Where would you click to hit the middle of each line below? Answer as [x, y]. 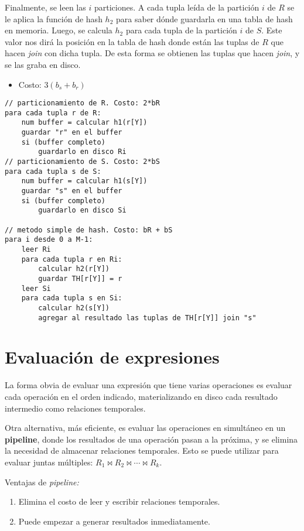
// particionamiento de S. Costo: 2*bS [82, 162]
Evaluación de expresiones [112, 357]
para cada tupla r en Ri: [72, 259]
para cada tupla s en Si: [72, 298]
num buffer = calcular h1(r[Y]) [84, 123]
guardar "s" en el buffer [72, 191]
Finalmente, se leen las [45, 7]
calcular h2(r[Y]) [74, 269]
